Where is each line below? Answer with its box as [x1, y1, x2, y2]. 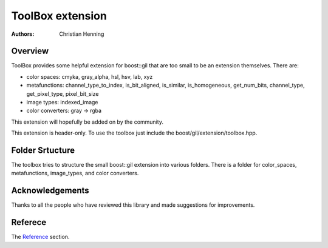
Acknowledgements [11, 186, 89, 196]
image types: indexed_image [26, 99, 98, 106]
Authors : [11, 30, 35, 38]
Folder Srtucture [11, 146, 75, 155]
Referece [11, 217, 47, 227]
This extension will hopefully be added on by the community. [11, 118, 164, 126]
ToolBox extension [11, 9, 108, 22]
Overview [11, 46, 49, 56]
